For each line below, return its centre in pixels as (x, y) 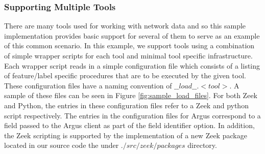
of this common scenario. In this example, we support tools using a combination (129, 45)
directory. (202, 145)
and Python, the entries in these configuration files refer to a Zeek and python (126, 105)
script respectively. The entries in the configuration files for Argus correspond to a (132, 115)
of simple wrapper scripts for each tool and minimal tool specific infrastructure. (128, 55)
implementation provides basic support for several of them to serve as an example (132, 35)
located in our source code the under (62, 145)
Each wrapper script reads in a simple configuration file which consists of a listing (132, 65)
